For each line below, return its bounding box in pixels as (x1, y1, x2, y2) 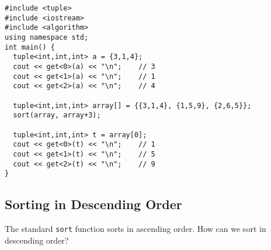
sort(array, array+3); (13, 111, 101, 120)
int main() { (5, 43, 55, 51)
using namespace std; (5, 33, 89, 41)
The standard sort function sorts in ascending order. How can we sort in (5, 223, 266, 235)
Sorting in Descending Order (5, 195, 182, 213)
